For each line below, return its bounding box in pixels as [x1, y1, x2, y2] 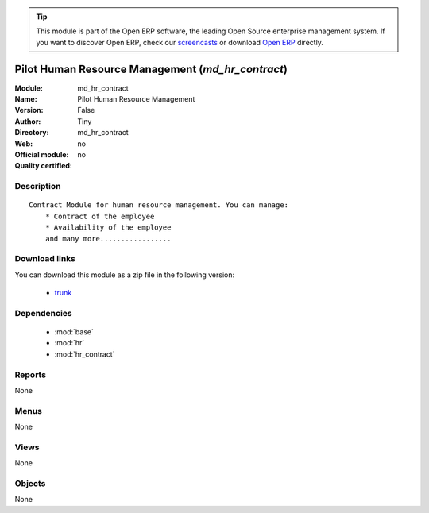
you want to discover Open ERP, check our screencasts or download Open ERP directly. [36, 37, 323, 47]
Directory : [14, 128, 49, 137]
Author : [14, 116, 41, 126]
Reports [14, 369, 47, 380]
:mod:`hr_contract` [54, 349, 115, 359]
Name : [14, 94, 37, 104]
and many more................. [44, 234, 172, 243]
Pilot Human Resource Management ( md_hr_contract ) [14, 62, 288, 75]
